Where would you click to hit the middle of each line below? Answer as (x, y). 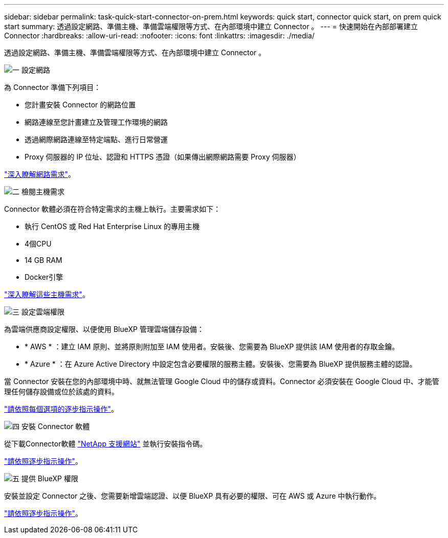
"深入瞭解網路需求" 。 (40, 174)
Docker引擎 (44, 277)
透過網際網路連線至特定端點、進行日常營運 (96, 139)
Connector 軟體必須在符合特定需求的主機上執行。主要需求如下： (113, 209)
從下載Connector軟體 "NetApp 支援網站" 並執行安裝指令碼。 (106, 444)
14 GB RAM (43, 260)
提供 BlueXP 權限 (50, 478)
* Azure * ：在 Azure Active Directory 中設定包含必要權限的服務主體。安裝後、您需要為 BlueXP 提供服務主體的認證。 (221, 364)
